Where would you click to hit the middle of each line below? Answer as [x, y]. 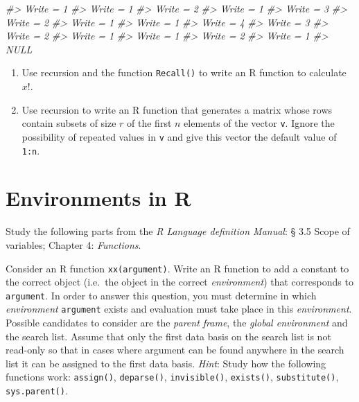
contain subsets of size [69, 123]
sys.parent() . [37, 391]
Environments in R [98, 198]
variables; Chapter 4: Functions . [73, 244]
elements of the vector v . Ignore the [259, 123]
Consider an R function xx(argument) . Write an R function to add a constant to [177, 268]
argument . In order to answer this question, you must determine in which [161, 295]
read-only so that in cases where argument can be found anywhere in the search [175, 350]
